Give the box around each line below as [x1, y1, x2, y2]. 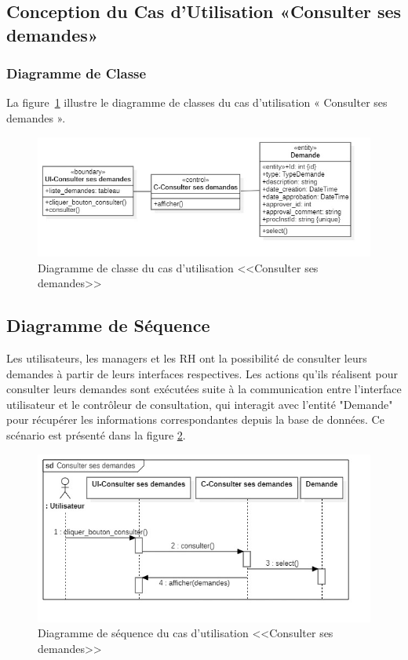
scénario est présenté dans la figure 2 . [6, 426, 186, 443]
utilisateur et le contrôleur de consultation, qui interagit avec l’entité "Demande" [6, 396, 393, 412]
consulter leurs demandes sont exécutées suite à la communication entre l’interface [6, 381, 402, 397]
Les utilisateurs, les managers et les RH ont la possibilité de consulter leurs [6, 349, 367, 366]
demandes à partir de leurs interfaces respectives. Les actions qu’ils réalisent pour [6, 365, 398, 381]
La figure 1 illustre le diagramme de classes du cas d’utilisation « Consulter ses [6, 94, 388, 111]
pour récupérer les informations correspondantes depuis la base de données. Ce [6, 411, 384, 428]
